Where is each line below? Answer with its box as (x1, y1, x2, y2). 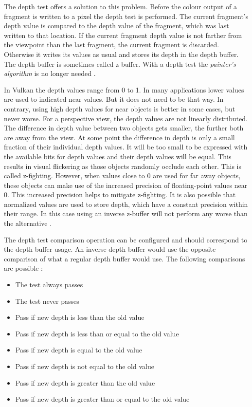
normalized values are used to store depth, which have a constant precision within (4, 199, 248, 209)
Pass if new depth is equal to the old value (15, 345, 142, 355)
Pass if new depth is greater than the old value (15, 377, 155, 388)
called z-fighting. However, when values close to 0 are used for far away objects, (4, 170, 241, 181)
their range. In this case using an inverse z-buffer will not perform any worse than (4, 208, 248, 219)
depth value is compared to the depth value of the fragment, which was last (4, 20, 229, 31)
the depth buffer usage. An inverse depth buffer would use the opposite (4, 244, 216, 254)
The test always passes (15, 279, 83, 290)
